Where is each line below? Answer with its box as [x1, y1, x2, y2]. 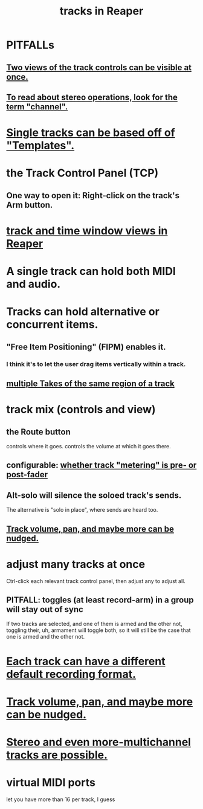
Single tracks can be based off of [6, 126, 175, 140]
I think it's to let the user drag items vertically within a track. [6, 359, 186, 368]
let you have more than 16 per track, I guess [6, 796, 115, 803]
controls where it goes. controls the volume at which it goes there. [6, 443, 171, 450]
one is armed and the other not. [6, 633, 85, 640]
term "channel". [6, 102, 68, 112]
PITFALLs [6, 38, 54, 52]
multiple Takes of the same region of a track [6, 379, 175, 388]
